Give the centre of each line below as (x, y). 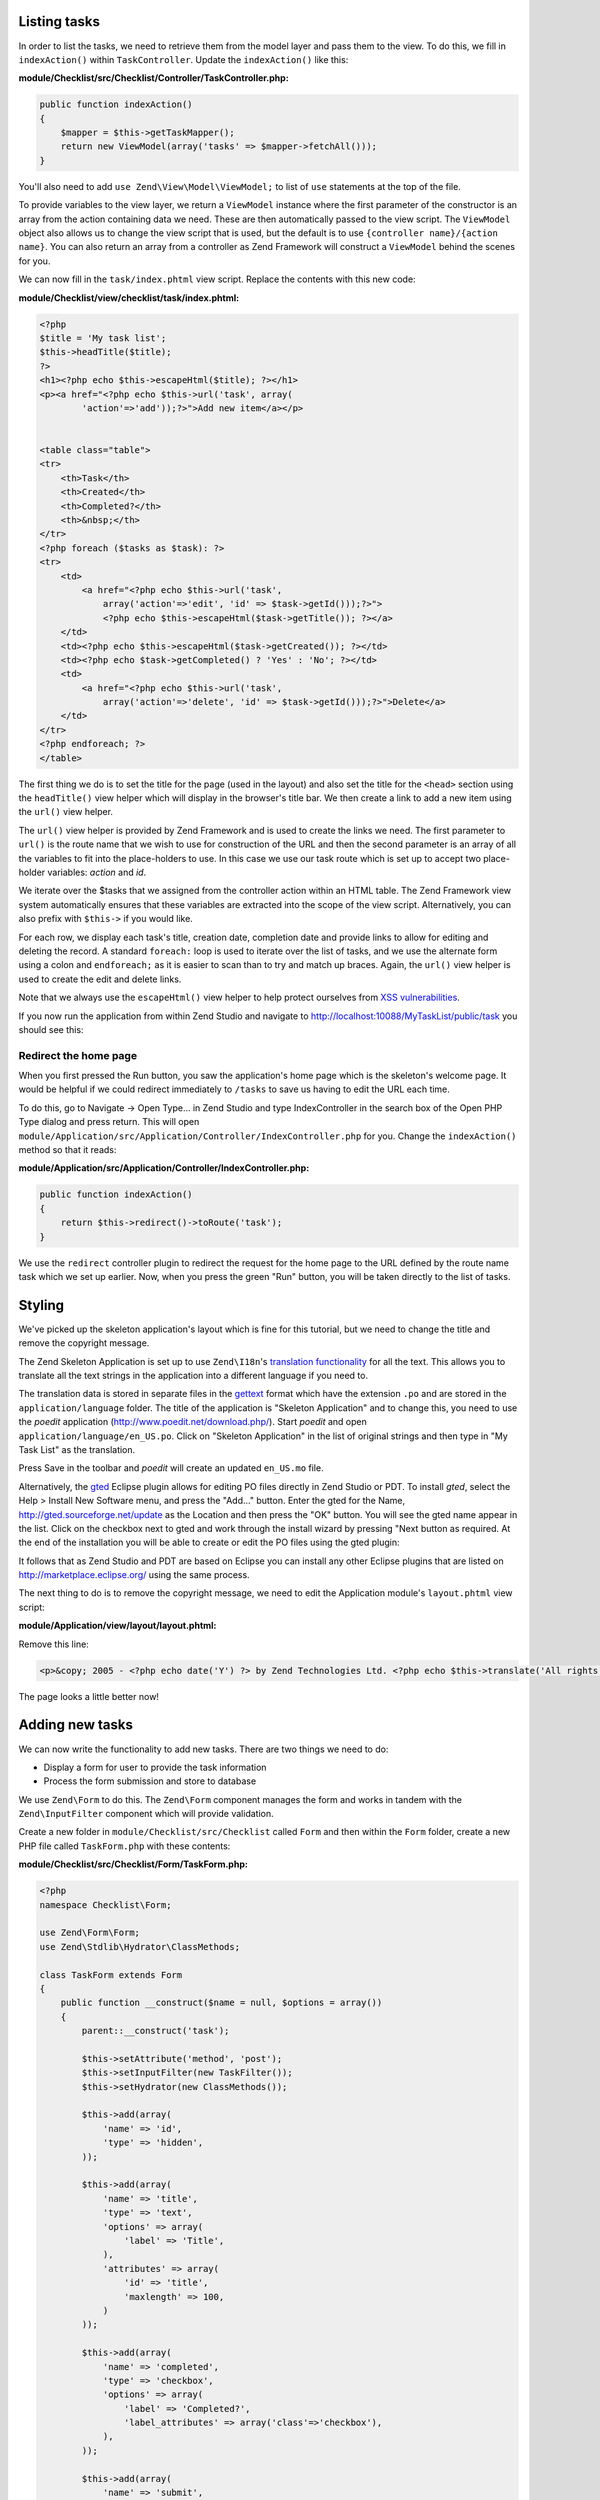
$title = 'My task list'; (103, 338)
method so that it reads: (67, 1149)
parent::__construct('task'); (155, 2031)
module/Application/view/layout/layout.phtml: (117, 1626)
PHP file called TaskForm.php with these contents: (124, 1846)
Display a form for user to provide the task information (155, 1767)
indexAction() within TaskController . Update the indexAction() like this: (183, 59)
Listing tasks (59, 21)
